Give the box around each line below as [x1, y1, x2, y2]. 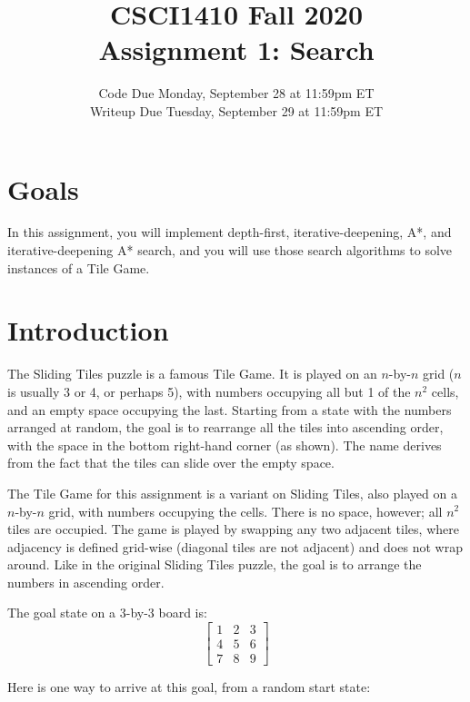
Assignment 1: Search [98, 31, 375, 68]
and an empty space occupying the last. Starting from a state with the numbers [7, 400, 452, 419]
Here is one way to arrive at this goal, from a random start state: [7, 677, 371, 697]
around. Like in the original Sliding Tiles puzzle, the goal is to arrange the [7, 555, 422, 574]
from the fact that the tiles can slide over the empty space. [7, 453, 335, 472]
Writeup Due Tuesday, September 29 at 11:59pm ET [89, 101, 384, 120]
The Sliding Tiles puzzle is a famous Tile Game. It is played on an [7, 364, 377, 383]
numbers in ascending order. [7, 572, 165, 591]
